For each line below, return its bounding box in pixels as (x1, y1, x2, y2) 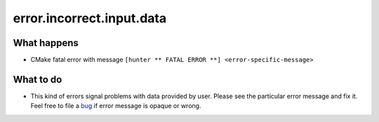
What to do (13, 73, 62, 85)
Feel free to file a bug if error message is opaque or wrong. (30, 102, 201, 110)
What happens (13, 37, 79, 49)
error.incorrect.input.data (13, 10, 167, 26)
